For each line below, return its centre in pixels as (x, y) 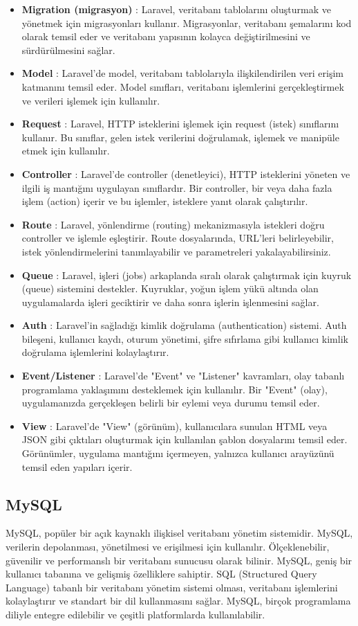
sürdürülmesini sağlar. (68, 50)
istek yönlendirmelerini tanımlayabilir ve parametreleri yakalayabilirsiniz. (176, 251)
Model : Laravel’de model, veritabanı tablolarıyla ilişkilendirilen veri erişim (183, 73)
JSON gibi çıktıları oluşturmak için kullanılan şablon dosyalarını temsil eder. (185, 439)
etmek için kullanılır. (66, 151)
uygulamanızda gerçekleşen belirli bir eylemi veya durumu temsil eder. (171, 403)
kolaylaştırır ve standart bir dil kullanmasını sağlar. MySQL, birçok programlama (178, 601)
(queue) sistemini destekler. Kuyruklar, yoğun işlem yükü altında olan (170, 288)
